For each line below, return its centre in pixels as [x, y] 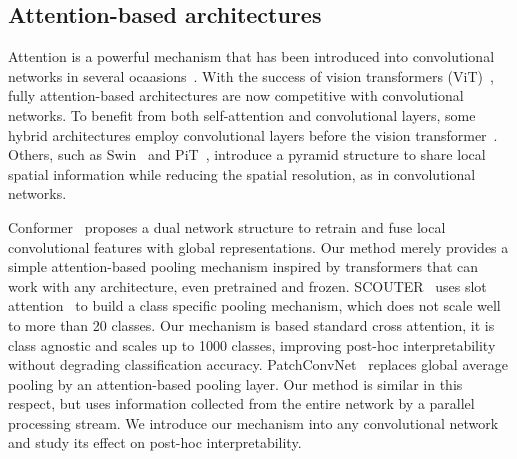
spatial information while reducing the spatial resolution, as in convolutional [242, 173]
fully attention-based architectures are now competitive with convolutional [236, 95]
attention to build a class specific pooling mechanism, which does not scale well [254, 305]
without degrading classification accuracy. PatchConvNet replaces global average [258, 364]
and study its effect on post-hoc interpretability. [155, 442]
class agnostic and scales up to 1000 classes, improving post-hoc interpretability [252, 344]
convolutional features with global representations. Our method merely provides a [258, 246]
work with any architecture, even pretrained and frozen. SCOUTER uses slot [247, 285]
